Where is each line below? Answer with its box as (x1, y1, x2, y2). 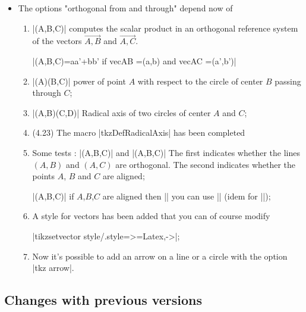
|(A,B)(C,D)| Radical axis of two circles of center (32, 106, 211, 118)
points (32, 170, 55, 182)
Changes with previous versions (4, 291, 203, 309)
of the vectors (32, 35, 82, 47)
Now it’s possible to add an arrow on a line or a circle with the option (32, 249, 288, 262)
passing (275, 74, 301, 87)
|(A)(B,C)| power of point (32, 74, 126, 87)
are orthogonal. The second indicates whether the (115, 158, 296, 170)
